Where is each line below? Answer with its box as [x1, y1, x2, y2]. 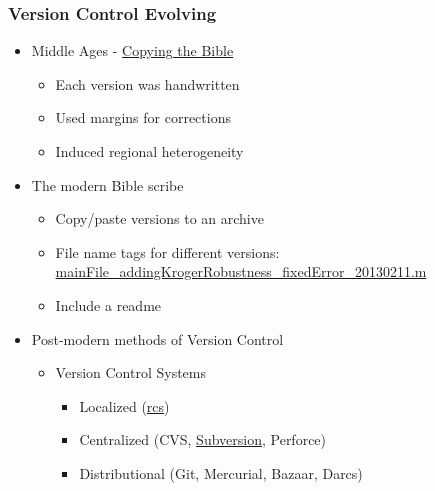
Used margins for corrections [55, 107, 231, 128]
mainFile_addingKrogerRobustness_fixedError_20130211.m [55, 261, 427, 282]
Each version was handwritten [55, 73, 240, 94]
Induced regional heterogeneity [55, 141, 244, 161]
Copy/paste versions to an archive [55, 208, 264, 229]
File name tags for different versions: [55, 241, 280, 262]
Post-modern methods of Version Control [31, 328, 284, 349]
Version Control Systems [55, 362, 207, 383]
